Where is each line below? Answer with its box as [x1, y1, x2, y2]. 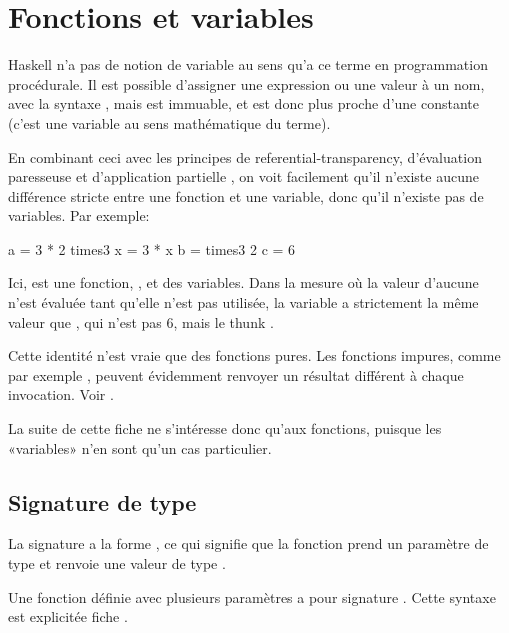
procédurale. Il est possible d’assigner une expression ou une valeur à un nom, [8, 73, 485, 94]
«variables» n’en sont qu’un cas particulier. [8, 437, 272, 458]
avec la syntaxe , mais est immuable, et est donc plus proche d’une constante [8, 93, 479, 114]
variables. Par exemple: [8, 205, 150, 226]
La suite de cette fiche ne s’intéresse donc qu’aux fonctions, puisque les [8, 418, 442, 439]
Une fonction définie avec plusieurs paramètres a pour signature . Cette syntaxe [8, 586, 496, 607]
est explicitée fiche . [8, 606, 128, 627]
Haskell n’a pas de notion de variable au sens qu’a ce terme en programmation [8, 54, 488, 75]
